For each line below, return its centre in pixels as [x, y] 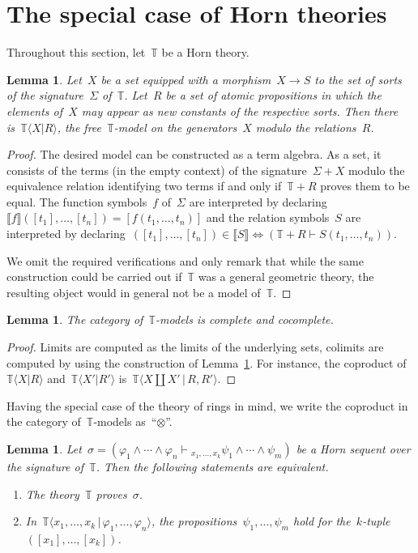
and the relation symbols [268, 217]
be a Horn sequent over [353, 449]
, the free [79, 127]
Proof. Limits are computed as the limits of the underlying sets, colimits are [195, 347]
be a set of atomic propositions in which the [273, 95]
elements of [35, 111]
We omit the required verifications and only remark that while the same [185, 260]
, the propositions [194, 521]
